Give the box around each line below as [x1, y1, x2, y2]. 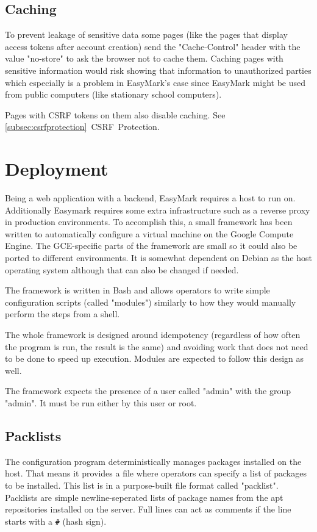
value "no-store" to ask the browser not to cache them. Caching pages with [5, 52, 283, 65]
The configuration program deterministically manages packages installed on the [5, 455, 302, 467]
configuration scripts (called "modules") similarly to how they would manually [5, 295, 296, 308]
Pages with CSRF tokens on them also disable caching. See [5, 108, 226, 121]
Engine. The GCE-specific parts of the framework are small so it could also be [5, 239, 297, 252]
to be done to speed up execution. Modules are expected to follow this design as [5, 352, 304, 365]
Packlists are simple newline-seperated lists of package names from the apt [5, 491, 283, 503]
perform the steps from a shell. [5, 307, 120, 320]
